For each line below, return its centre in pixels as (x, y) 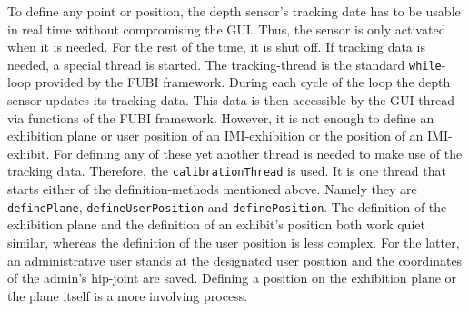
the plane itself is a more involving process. (128, 295)
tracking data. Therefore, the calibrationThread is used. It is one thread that (227, 171)
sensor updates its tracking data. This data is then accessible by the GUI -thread (231, 100)
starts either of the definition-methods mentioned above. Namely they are (212, 189)
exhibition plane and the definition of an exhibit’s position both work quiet (216, 224)
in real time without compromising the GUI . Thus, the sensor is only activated (227, 29)
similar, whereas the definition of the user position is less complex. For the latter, (234, 242)
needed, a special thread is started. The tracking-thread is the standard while (225, 64)
